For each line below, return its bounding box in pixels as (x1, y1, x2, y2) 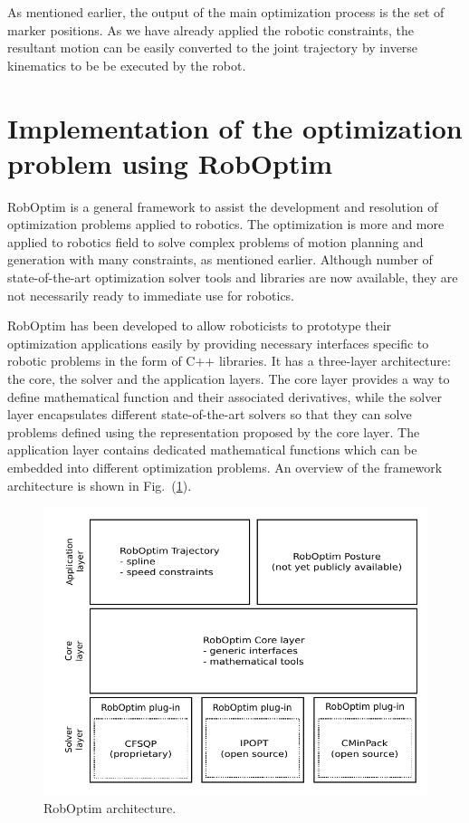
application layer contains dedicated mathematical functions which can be (7, 440, 417, 459)
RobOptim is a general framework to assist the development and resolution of (7, 196, 438, 215)
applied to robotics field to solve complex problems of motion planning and (7, 232, 424, 251)
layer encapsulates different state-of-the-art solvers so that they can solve (7, 405, 412, 424)
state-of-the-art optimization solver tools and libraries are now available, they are (7, 268, 458, 287)
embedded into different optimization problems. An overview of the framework (7, 458, 443, 476)
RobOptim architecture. (43, 798, 177, 817)
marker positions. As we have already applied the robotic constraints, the (7, 20, 414, 39)
